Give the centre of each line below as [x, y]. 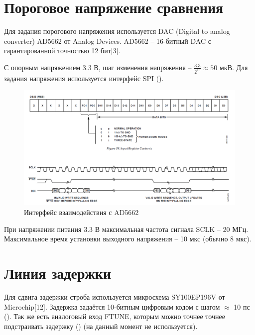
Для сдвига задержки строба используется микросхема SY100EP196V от [115, 296]
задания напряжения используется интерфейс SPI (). [84, 78]
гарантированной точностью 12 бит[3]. [62, 51]
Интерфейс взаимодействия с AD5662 [81, 212]
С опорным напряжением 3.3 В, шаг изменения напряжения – [98, 67]
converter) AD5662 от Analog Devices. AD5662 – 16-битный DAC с [108, 41]
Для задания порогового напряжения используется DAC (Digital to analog [117, 31]
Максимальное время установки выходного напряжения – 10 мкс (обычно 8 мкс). [128, 239]
